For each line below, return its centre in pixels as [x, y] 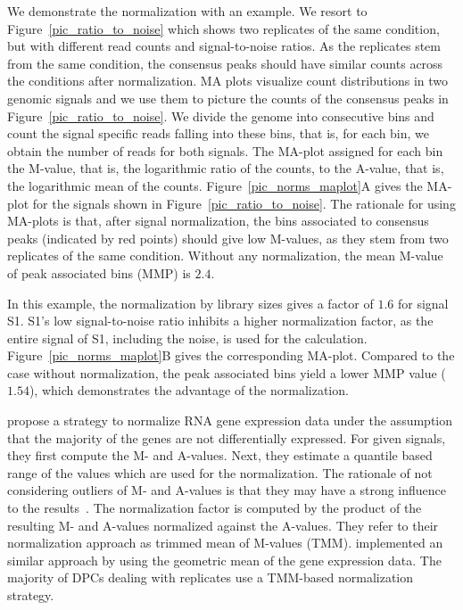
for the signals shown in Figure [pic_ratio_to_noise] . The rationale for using [244, 203]
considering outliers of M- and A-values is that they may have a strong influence [227, 490]
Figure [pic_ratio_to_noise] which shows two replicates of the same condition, [223, 28]
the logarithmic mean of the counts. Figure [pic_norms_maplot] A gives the [215, 185]
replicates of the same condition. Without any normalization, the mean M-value [225, 256]
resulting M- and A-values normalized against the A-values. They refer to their [223, 525]
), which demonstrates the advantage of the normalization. [189, 390]
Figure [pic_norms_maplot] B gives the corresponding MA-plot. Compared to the [231, 355]
